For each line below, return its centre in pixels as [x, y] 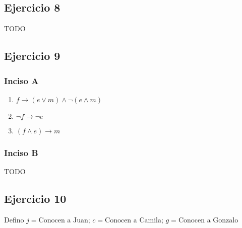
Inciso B [21, 152]
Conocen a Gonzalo [208, 220]
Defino [14, 219]
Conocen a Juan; [64, 220]
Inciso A [21, 80]
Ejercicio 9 [32, 56]
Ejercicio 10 [35, 198]
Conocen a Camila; [134, 220]
